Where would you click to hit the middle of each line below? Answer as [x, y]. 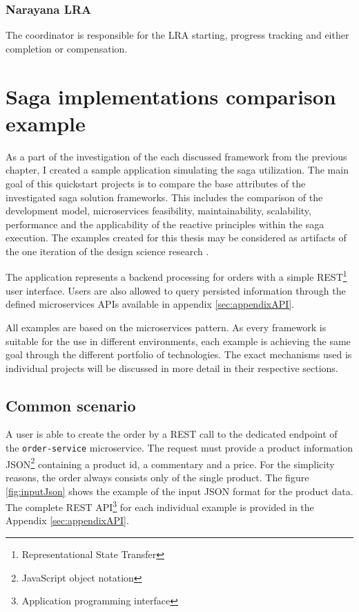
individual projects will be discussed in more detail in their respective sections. [172, 368]
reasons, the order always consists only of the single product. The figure [157, 477]
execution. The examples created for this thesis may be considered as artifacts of [176, 238]
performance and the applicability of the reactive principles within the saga [165, 224]
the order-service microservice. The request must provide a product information [179, 448]
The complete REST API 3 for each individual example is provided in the [160, 506]
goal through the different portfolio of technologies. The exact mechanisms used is [179, 354]
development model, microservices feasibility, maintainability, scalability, [158, 211]
